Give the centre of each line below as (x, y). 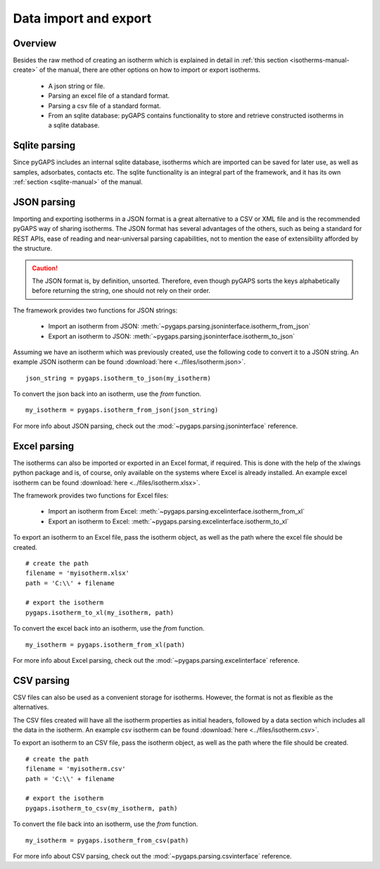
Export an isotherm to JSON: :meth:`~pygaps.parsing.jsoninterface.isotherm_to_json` (172, 336)
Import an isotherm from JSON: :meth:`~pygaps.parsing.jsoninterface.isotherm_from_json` (179, 326)
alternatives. (31, 707)
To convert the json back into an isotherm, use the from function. (107, 394)
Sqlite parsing (44, 145)
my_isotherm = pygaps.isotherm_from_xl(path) (106, 645)
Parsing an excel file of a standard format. (109, 96)
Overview (35, 43)
